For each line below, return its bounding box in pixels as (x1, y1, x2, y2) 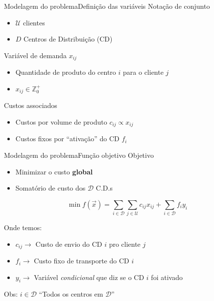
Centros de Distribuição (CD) (24, 34, 113, 44)
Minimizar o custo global (15, 166, 93, 176)
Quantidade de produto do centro (15, 67, 116, 77)
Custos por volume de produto (15, 116, 107, 127)
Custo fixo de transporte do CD (34, 256, 129, 266)
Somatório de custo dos (15, 183, 86, 193)
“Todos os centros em (39, 289, 103, 299)
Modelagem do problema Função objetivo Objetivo (4, 150, 154, 160)
